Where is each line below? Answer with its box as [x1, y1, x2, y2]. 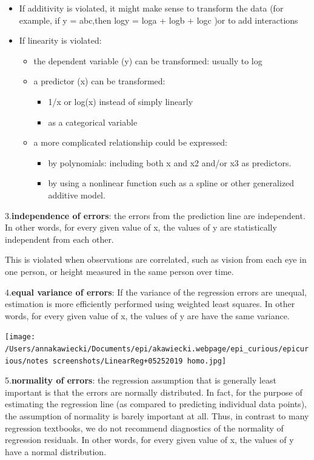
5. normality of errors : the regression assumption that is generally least [5, 374, 276, 387]
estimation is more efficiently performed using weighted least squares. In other [5, 297, 295, 310]
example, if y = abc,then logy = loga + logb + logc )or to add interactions [19, 13, 298, 26]
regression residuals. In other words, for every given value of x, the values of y [5, 433, 294, 446]
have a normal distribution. [5, 445, 107, 458]
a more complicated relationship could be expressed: [33, 136, 227, 149]
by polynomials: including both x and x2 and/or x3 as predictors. [48, 156, 292, 169]
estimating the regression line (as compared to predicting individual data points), [5, 397, 307, 410]
